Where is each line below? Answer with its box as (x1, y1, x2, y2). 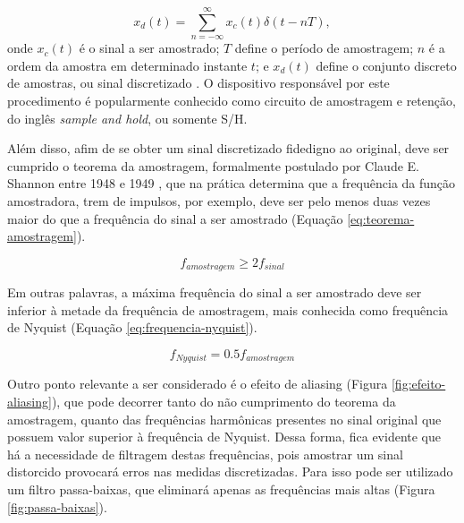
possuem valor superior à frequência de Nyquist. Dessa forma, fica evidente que (7, 427, 441, 446)
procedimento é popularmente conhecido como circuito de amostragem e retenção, (7, 90, 456, 109)
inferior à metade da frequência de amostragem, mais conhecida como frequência (7, 300, 449, 319)
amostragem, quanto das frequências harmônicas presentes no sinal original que (7, 409, 442, 428)
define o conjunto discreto (316, 56, 457, 74)
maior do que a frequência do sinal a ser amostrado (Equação (7, 209, 343, 227)
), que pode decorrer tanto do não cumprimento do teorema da (51, 392, 396, 410)
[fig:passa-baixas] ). (7, 497, 107, 516)
